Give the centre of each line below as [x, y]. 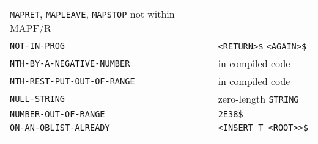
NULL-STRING [38, 99]
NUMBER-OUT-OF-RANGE [57, 114]
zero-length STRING [258, 99]
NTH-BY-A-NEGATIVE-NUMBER [70, 63]
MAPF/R [31, 28]
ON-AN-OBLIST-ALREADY [60, 128]
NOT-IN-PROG [38, 45]
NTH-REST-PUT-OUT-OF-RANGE [72, 81]
